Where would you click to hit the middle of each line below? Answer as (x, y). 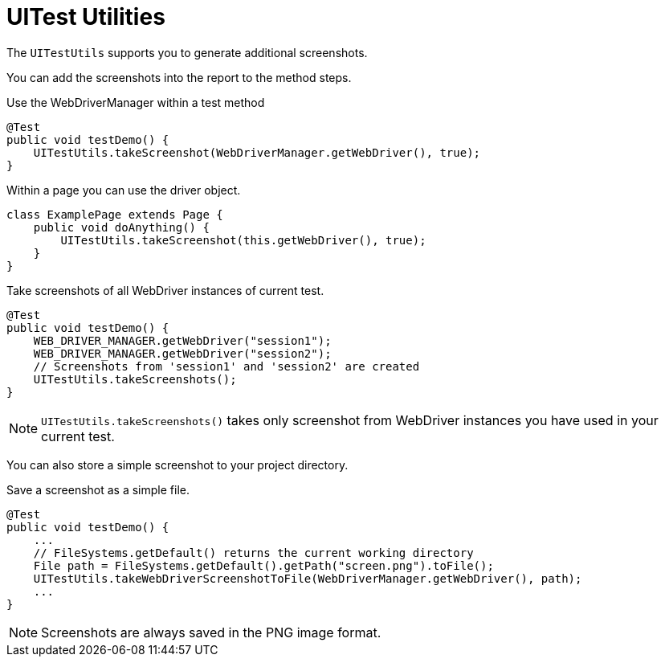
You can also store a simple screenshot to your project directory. (177, 465)
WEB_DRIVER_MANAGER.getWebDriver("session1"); (182, 340)
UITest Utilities (86, 17)
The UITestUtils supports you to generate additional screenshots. (187, 52)
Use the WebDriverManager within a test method (136, 102)
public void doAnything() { (121, 227)
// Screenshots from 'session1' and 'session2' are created (226, 366)
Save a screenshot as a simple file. (98, 489)
